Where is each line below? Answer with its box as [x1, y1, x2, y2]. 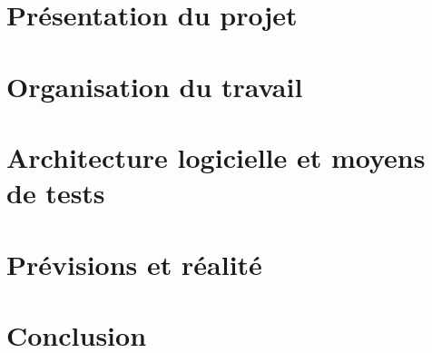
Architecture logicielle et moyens [6, 138, 426, 175]
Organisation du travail [6, 67, 303, 104]
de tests [6, 174, 105, 211]
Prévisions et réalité [6, 245, 262, 282]
